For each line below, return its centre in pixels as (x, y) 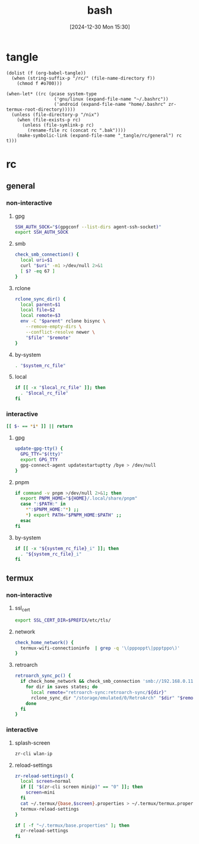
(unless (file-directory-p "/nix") (56, 114)
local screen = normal (46, 782)
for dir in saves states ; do (62, 687)
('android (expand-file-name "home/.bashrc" (110, 104)
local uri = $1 (37, 260)
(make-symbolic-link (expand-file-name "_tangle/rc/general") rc (99, 135)
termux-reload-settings (50, 809)
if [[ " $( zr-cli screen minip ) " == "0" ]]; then (82, 787)
